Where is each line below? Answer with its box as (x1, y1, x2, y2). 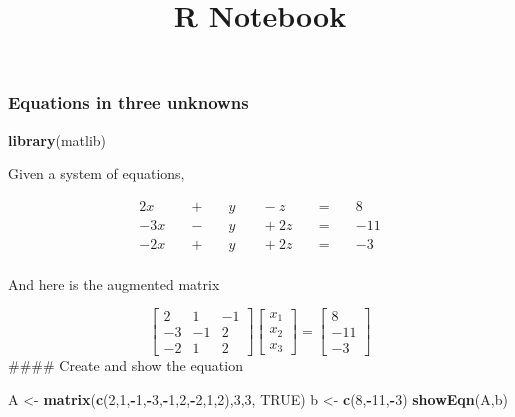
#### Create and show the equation (8, 355, 243, 376)
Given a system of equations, (8, 163, 185, 184)
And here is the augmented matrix (8, 273, 220, 294)
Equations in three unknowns (8, 90, 249, 115)
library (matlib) (8, 129, 107, 150)
